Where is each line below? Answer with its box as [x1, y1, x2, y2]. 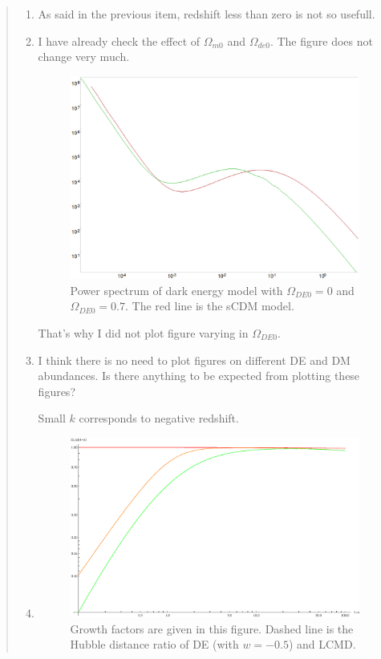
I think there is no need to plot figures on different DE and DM [38, 351, 351, 368]
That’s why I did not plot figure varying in [38, 324, 249, 341]
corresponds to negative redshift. [79, 410, 239, 427]
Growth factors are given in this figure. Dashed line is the [70, 620, 354, 637]
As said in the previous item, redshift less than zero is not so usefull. [38, 6, 375, 22]
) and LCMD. [288, 636, 356, 653]
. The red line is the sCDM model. [125, 297, 294, 314]
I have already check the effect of [38, 32, 201, 49]
